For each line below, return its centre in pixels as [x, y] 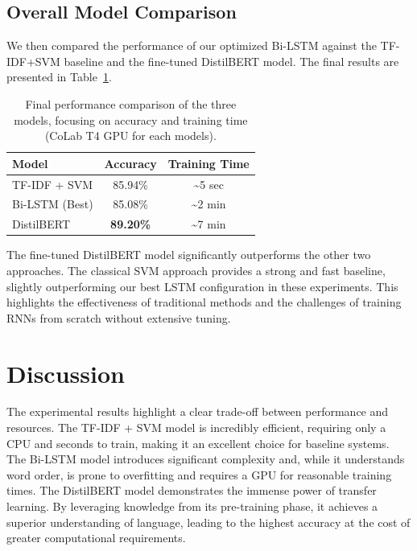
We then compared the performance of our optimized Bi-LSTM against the [192, 45]
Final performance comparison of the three [131, 103]
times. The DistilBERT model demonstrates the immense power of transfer [192, 490]
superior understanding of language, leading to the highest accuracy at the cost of [208, 522]
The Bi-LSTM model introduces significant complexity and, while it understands [206, 459]
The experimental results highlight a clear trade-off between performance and [198, 411]
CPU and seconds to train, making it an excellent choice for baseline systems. [198, 443]
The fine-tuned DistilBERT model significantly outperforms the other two [189, 255]
